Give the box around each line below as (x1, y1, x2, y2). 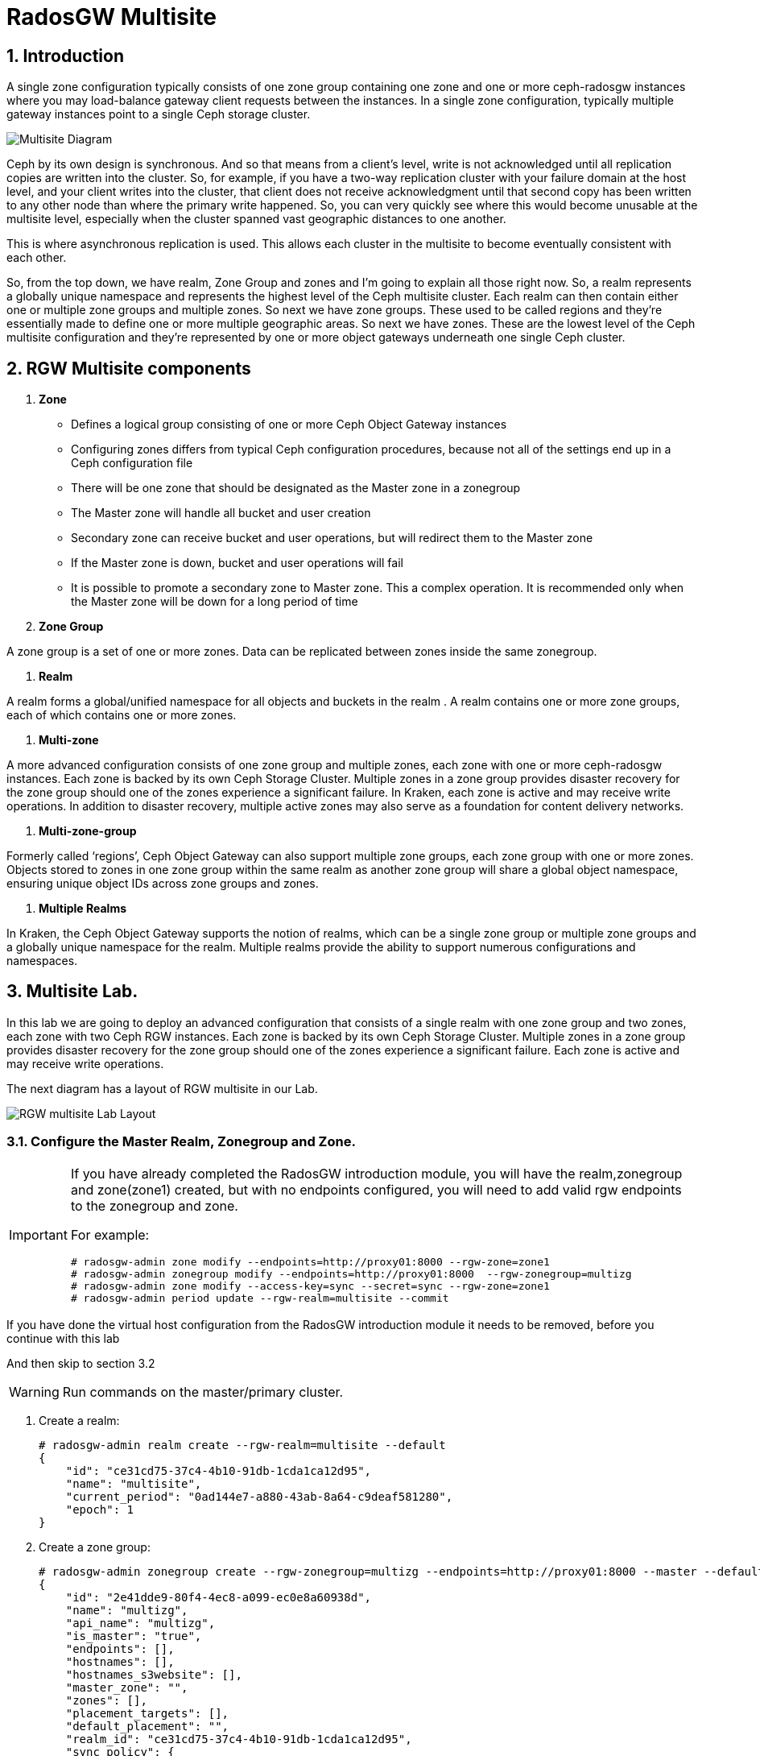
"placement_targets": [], (65, 1706, 229, 1720)
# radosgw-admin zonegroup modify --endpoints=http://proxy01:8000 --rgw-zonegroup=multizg (70, 1267, 632, 1280)
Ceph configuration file (71, 456, 193, 470)
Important (9, 1226, 68, 1243)
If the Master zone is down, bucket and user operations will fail (71, 556, 403, 570)
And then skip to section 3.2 (6, 1356, 155, 1370)
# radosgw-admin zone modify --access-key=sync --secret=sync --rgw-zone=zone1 (70, 1279, 550, 1292)
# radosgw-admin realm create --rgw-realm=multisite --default (39, 1438, 446, 1452)
